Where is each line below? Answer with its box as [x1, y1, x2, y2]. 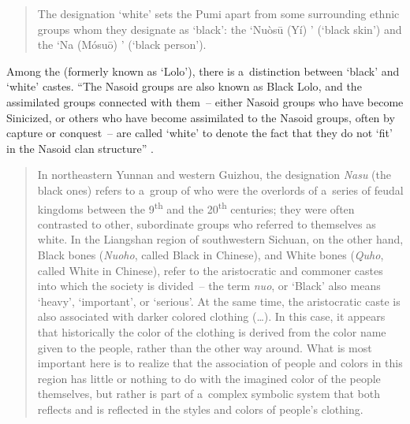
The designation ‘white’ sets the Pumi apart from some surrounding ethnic [37, 6, 400, 21]
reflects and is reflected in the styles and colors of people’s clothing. [37, 400, 363, 417]
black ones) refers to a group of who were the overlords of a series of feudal [37, 181, 404, 198]
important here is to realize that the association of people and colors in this [37, 355, 403, 371]
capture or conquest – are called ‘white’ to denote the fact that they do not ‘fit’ [6, 125, 393, 141]
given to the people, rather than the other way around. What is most [37, 339, 372, 355]
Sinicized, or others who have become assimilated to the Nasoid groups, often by [6, 109, 395, 125]
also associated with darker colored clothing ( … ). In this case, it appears [37, 308, 386, 325]
